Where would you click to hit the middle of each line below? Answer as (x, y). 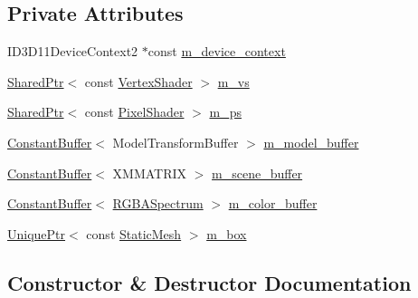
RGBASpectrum (158, 203)
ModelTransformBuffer (176, 142)
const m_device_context (217, 51)
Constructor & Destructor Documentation (209, 282)
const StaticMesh (134, 233)
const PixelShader (134, 112)
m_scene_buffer (257, 173)
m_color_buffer (273, 203)
